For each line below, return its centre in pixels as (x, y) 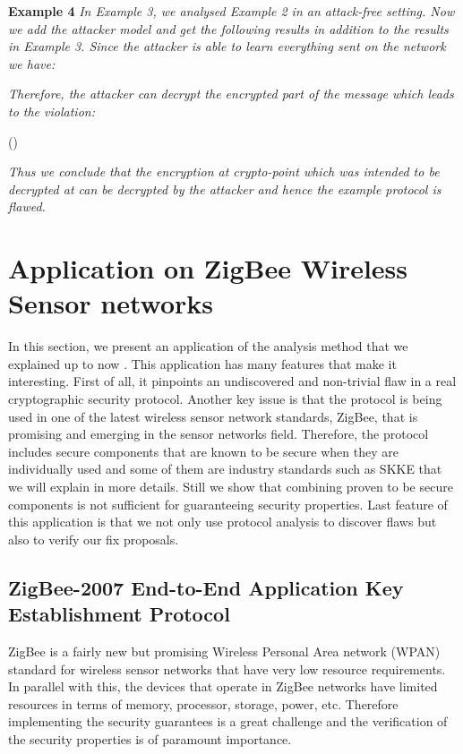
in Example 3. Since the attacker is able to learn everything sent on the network (227, 46)
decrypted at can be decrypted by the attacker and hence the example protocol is (225, 188)
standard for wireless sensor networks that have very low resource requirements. (227, 668)
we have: (32, 63)
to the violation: (51, 111)
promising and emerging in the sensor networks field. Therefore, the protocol (219, 434)
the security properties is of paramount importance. (150, 738)
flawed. (27, 206)
